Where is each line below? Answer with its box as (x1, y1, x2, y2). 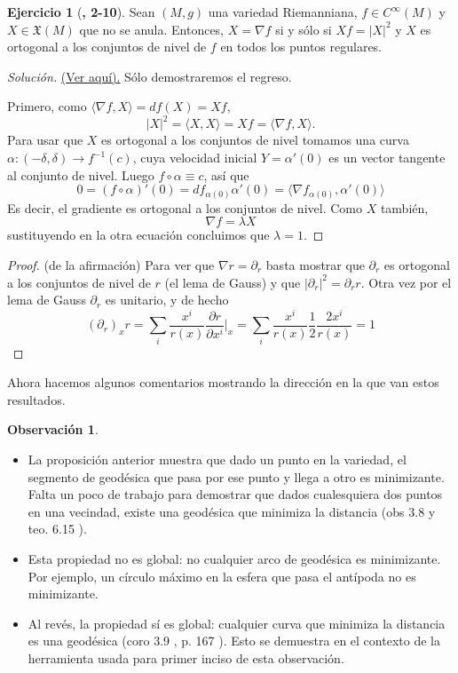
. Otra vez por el (360, 273, 452, 291)
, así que (203, 165, 249, 184)
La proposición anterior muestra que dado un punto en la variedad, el (28, 449, 407, 468)
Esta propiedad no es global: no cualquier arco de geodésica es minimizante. (28, 549, 441, 567)
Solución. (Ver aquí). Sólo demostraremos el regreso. (7, 67, 292, 85)
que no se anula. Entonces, (79, 20, 225, 38)
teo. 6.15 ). (28, 519, 87, 538)
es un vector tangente (328, 148, 446, 167)
